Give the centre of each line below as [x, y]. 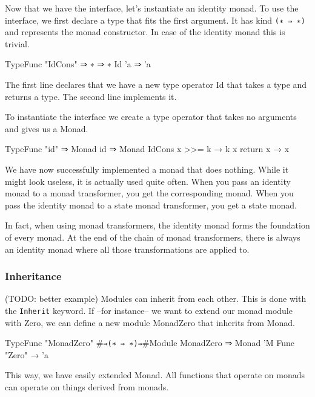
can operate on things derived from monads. [87, 387]
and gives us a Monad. [47, 128]
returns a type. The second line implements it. [91, 96]
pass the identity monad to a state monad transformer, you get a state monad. [151, 205]
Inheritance [33, 276]
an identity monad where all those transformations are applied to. [127, 249]
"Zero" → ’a [27, 354]
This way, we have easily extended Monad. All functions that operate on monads [155, 375]
